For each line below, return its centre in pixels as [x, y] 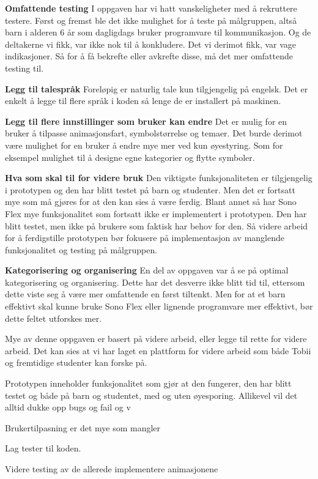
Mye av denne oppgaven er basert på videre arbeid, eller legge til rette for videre [156, 339]
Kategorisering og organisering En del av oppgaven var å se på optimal [147, 270]
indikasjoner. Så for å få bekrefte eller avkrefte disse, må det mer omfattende [149, 56]
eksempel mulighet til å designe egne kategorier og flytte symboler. [130, 157]
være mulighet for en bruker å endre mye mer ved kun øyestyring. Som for [144, 145]
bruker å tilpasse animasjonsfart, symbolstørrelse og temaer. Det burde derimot [154, 133]
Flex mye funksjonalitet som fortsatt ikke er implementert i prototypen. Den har [156, 213]
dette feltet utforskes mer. [54, 318]
